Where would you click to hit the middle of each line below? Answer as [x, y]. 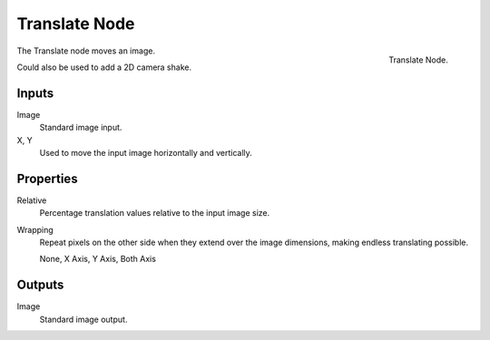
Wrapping [35, 229]
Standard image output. [83, 319]
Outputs [40, 285]
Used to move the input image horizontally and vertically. [146, 153]
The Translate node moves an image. [86, 51]
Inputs [35, 93]
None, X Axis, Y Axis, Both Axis [98, 259]
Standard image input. [81, 128]
